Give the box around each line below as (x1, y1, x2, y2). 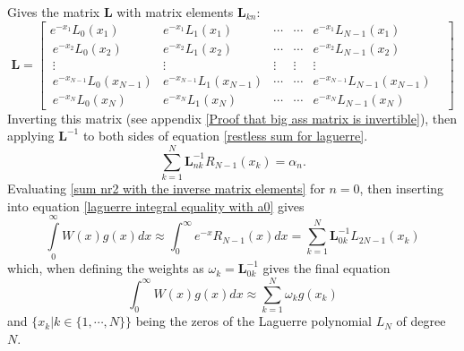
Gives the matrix (7, 3, 100, 21)
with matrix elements (116, 3, 234, 21)
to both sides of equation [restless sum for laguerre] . (82, 126, 368, 145)
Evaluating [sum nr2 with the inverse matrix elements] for (7, 179, 325, 198)
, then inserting (359, 179, 444, 198)
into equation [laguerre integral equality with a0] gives (7, 196, 305, 215)
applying (7, 126, 55, 145)
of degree (396, 312, 446, 330)
